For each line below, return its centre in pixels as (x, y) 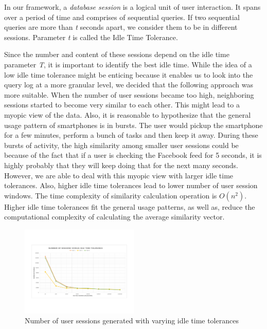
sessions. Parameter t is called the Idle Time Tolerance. (91, 37)
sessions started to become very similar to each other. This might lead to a (122, 105)
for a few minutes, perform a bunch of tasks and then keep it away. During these (131, 135)
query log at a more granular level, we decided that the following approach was (129, 85)
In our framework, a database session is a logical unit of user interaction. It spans (132, 7)
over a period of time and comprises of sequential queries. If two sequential (122, 17)
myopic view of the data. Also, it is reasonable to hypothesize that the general (128, 114)
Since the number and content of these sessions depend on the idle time (117, 54)
